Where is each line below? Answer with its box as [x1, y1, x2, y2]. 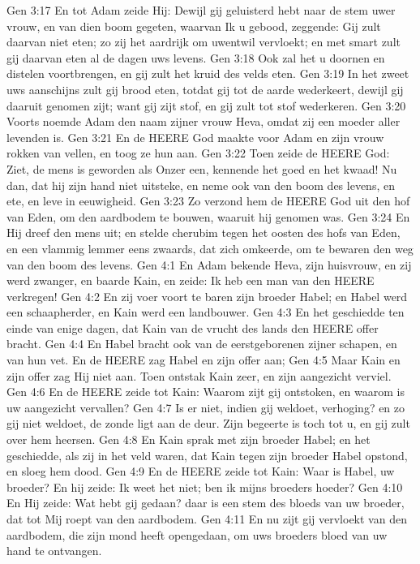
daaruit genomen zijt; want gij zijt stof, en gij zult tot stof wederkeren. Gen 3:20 [6, 97, 406, 114]
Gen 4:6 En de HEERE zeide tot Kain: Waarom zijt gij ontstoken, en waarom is [6, 383, 405, 400]
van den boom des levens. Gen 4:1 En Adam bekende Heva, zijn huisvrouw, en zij [6, 256, 412, 273]
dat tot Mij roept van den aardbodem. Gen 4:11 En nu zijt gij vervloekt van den [6, 510, 407, 527]
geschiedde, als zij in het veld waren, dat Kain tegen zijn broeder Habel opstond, [6, 446, 408, 463]
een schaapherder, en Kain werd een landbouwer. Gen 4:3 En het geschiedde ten [6, 304, 405, 321]
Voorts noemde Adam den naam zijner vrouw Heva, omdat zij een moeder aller [6, 113, 401, 130]
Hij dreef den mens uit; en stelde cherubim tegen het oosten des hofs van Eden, [6, 224, 401, 241]
